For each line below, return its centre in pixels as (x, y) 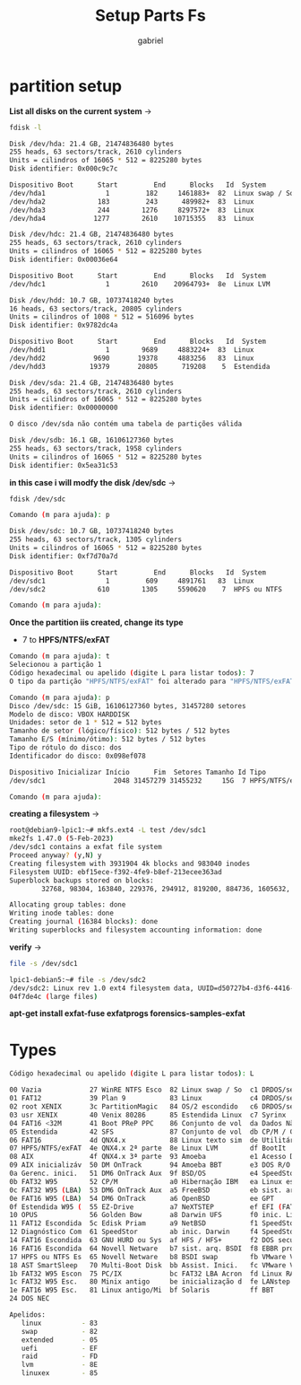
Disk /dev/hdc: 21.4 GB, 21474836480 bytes (92, 234)
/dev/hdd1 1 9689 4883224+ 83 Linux (132, 350)
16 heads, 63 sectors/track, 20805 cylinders (95, 309)
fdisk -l (26, 127)
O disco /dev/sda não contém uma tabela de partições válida (126, 424)
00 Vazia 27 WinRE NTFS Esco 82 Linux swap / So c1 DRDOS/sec (154, 1090)
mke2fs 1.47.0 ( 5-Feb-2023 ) (62, 839)
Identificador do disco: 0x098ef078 (77, 756)
